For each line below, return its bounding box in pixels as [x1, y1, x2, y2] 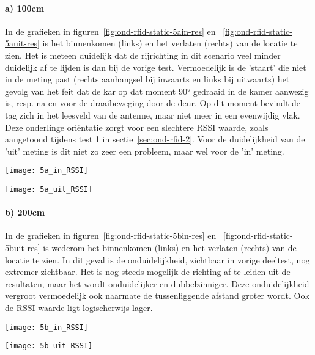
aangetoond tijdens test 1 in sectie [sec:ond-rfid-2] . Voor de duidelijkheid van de [5, 133, 305, 145]
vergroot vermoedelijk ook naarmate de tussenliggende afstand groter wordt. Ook [5, 289, 309, 302]
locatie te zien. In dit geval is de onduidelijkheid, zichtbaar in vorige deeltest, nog [5, 253, 310, 266]
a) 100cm [5, 1, 45, 14]
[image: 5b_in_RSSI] [5, 323, 89, 332]
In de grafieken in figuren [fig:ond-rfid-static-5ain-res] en [5, 24, 216, 37]
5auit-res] [5, 37, 40, 49]
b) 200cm [5, 206, 45, 219]
